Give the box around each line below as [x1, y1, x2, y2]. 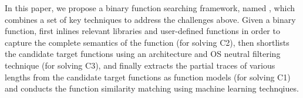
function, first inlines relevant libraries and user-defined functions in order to [5, 25, 280, 37]
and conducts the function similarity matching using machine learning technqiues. [5, 82, 299, 94]
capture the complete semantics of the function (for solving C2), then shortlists [5, 36, 289, 48]
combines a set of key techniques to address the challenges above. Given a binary [5, 13, 296, 25]
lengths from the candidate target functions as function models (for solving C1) [5, 70, 291, 83]
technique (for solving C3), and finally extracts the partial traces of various [5, 59, 275, 71]
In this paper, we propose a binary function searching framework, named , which [5, 2, 295, 13]
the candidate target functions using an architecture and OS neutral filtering [5, 48, 281, 60]
